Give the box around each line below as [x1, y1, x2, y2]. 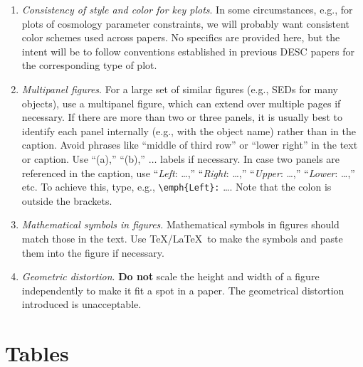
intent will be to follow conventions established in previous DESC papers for [21, 43, 354, 58]
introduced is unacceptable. [21, 297, 142, 312]
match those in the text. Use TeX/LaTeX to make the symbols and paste [21, 230, 343, 245]
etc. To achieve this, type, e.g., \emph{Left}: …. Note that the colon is [21, 179, 332, 194]
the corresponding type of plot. [21, 58, 157, 73]
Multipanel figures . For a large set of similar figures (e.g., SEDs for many [21, 81, 339, 96]
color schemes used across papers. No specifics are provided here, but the [21, 30, 340, 45]
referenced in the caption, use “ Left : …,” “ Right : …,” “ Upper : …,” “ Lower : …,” [21, 165, 355, 180]
